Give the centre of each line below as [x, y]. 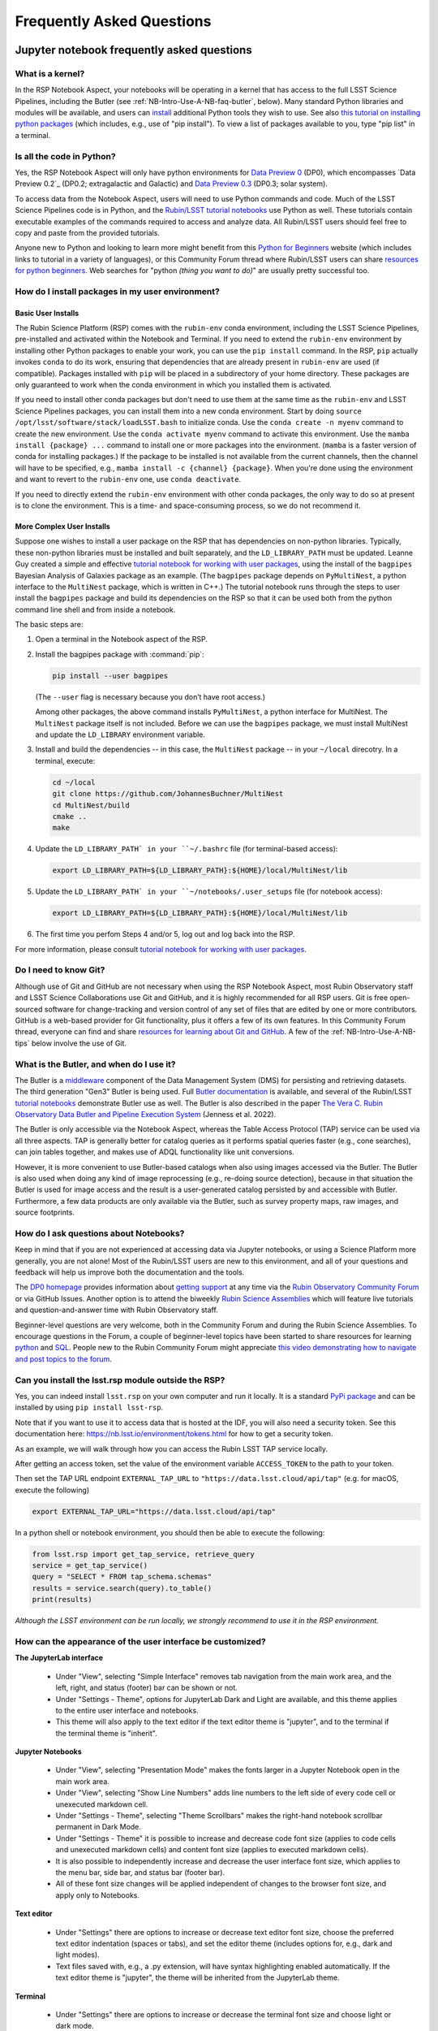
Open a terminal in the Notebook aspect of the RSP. [122, 639]
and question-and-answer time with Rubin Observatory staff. [116, 1310]
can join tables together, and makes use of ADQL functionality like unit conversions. [155, 1152]
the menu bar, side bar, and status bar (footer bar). [140, 1872]
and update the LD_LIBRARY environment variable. [120, 734]
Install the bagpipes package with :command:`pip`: [120, 654]
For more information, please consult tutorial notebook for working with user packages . [161, 949]
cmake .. [70, 816]
